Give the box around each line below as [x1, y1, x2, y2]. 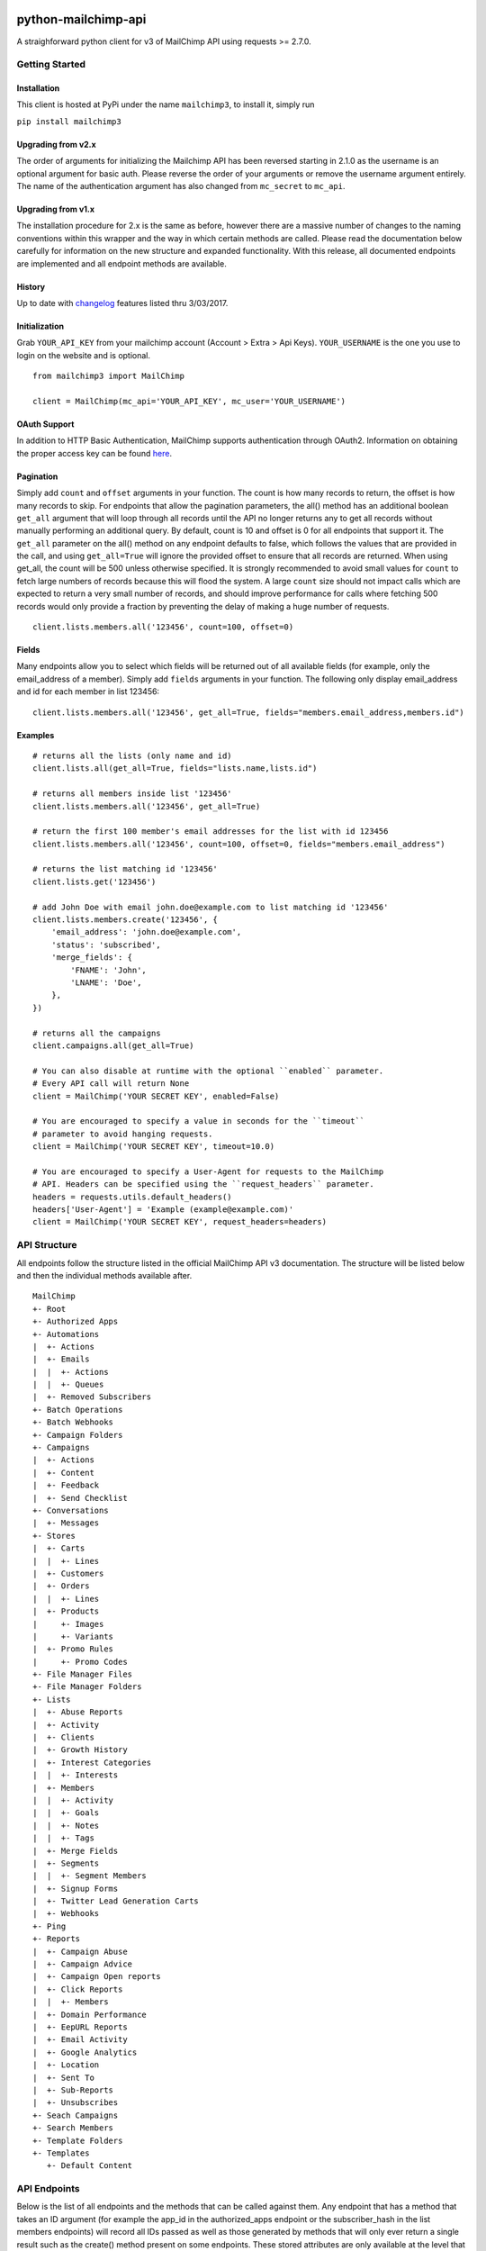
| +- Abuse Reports [32, 1707, 123, 1717]
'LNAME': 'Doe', [70, 978, 142, 988]
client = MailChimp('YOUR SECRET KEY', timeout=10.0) [32, 1142, 274, 1152]
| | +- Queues [32, 1379, 104, 1390]
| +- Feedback [32, 1480, 100, 1490]
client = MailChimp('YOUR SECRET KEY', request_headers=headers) [32, 1216, 328, 1227]
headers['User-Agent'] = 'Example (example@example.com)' [32, 1205, 294, 1215]
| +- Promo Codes [32, 1657, 128, 1667]
